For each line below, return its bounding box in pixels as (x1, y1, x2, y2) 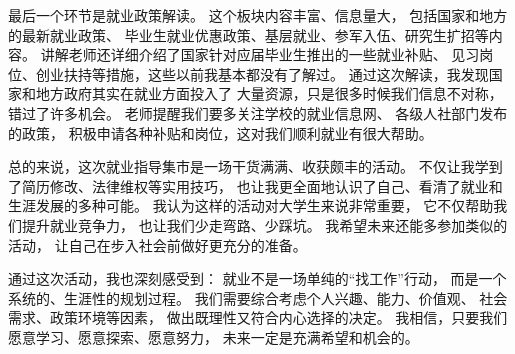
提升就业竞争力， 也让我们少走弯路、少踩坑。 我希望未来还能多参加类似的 (21, 214, 508, 235)
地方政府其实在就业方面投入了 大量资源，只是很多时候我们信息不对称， (35, 83, 503, 104)
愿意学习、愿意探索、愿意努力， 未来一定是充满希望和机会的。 (8, 326, 419, 347)
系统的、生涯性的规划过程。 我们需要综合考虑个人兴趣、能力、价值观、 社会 (8, 287, 508, 308)
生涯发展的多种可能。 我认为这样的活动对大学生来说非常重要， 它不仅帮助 (8, 195, 494, 216)
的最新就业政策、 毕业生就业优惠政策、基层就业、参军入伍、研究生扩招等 (8, 24, 489, 45)
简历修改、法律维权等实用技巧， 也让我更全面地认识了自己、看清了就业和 (21, 175, 503, 196)
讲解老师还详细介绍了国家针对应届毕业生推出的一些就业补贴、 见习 (40, 44, 480, 65)
